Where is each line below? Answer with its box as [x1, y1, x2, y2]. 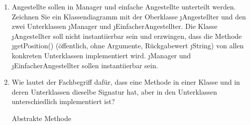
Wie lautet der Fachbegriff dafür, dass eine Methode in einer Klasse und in [11, 77, 240, 87]
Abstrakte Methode [11, 113, 71, 123]
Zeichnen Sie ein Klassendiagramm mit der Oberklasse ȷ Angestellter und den [11, 11, 246, 21]
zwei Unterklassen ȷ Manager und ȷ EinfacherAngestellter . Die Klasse [11, 21, 218, 31]
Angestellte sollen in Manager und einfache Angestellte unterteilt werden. [11, 1, 236, 11]
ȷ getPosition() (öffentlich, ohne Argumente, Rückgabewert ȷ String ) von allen [11, 40, 244, 51]
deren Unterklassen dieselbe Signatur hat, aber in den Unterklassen [11, 86, 217, 97]
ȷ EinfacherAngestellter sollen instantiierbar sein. [11, 60, 158, 70]
